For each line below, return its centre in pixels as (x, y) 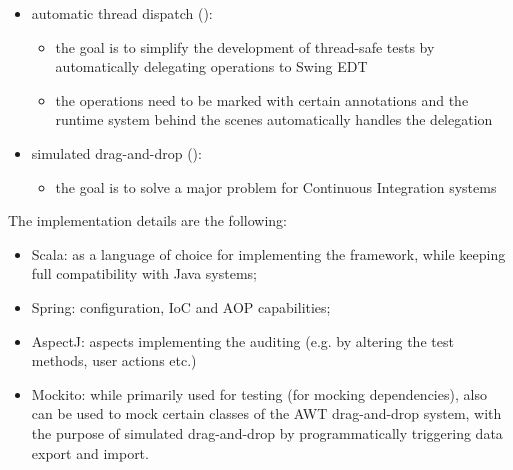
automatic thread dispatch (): (122, 13)
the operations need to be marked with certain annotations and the (262, 99)
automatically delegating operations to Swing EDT (211, 66)
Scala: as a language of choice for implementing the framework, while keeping (268, 253)
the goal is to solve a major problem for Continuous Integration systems (276, 186)
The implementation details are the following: (147, 220)
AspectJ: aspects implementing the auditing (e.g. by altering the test (242, 340)
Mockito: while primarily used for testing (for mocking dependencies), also (259, 393)
